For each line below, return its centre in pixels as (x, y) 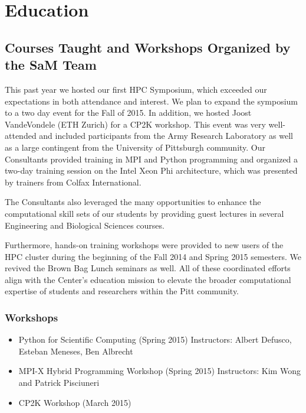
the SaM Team (51, 65)
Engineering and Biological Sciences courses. (85, 225)
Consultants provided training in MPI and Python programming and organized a (152, 159)
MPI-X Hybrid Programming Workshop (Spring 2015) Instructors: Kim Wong (159, 371)
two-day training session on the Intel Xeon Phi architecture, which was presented (151, 170)
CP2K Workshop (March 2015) (75, 402)
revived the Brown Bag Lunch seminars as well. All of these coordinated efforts (148, 268)
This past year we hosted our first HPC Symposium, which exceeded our (136, 89)
